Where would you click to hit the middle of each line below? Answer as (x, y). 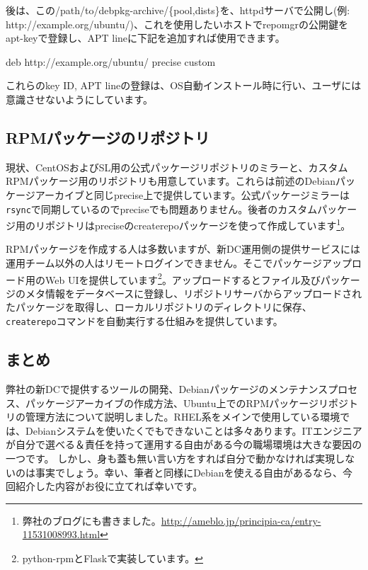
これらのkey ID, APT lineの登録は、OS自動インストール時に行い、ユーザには (184, 85)
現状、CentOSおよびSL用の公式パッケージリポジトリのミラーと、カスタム (177, 167)
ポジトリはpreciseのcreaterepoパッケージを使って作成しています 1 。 (198, 224)
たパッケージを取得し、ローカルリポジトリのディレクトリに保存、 (159, 307)
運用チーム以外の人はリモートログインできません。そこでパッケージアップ (179, 263)
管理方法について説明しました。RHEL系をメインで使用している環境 (183, 417)
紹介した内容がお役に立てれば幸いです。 (109, 486)
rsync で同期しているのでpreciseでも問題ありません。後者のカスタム (162, 209)
